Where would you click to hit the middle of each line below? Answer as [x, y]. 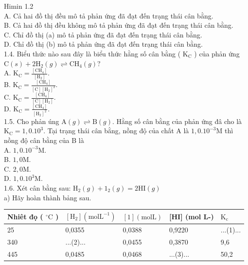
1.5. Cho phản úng [32, 121]
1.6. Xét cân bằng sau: [37, 187]
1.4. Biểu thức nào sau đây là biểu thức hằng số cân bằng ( [92, 53]
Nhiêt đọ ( [25, 216]
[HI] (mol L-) [191, 216]
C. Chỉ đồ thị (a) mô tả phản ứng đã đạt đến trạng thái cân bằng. [103, 34]
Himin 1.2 [19, 6]
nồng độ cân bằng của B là [44, 140]
